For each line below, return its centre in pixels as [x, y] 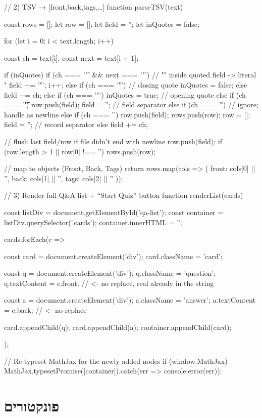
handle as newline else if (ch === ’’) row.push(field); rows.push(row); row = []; [127, 114]
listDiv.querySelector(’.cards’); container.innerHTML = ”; [93, 222]
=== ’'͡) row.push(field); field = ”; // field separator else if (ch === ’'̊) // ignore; [131, 104]
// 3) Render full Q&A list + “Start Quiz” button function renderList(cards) [124, 195]
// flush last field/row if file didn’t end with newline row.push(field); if [113, 141]
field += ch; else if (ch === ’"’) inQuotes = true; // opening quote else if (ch [125, 94]
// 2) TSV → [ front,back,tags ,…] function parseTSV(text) [94, 7]
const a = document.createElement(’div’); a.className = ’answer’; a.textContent [130, 300]
